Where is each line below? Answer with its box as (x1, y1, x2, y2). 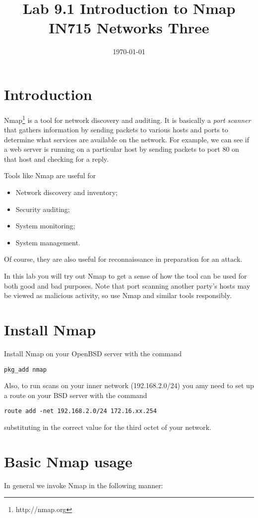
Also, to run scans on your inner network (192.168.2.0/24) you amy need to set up (4, 380, 254, 391)
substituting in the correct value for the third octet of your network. (4, 422, 211, 432)
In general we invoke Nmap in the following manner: (4, 480, 163, 490)
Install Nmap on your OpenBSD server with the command (4, 348, 182, 358)
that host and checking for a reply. (4, 153, 109, 164)
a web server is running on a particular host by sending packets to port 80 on (4, 144, 239, 154)
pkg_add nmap (4, 366, 47, 373)
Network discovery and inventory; (15, 187, 118, 198)
